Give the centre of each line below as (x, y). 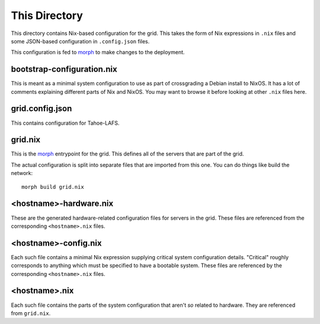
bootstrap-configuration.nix (64, 69)
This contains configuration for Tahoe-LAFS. (65, 123)
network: (22, 173)
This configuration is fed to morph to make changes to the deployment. (98, 52)
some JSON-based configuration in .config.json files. (80, 41)
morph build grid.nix (53, 187)
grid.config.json (41, 109)
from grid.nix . (31, 313)
